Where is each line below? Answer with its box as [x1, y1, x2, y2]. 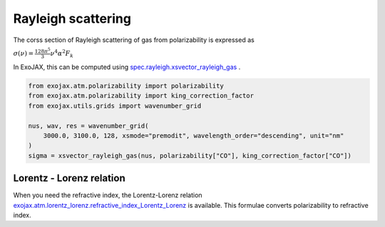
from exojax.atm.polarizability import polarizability [28, 82, 224, 90]
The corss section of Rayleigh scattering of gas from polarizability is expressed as [13, 36, 255, 44]
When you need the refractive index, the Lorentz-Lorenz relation [13, 191, 202, 199]
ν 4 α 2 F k [50, 48, 74, 59]
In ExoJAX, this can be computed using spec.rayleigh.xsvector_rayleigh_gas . [13, 63, 241, 71]
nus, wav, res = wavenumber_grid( [28, 122, 149, 130]
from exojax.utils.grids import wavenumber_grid [28, 102, 202, 110]
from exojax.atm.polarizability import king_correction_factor [28, 92, 255, 100]
